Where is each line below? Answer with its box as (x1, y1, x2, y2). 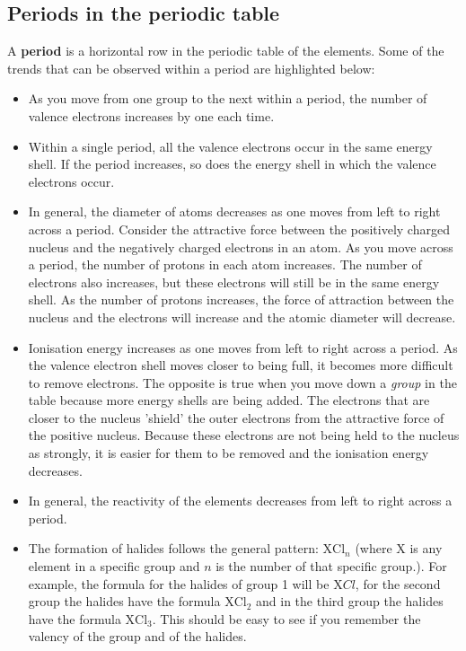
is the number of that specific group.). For (215, 557, 447, 576)
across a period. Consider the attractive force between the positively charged (28, 219, 450, 238)
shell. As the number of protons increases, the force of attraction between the (28, 290, 454, 309)
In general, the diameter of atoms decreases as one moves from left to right (28, 202, 441, 221)
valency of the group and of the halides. (28, 627, 247, 646)
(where (355, 539, 392, 558)
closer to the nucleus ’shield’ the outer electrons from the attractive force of (28, 408, 444, 427)
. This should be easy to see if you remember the (152, 609, 421, 628)
